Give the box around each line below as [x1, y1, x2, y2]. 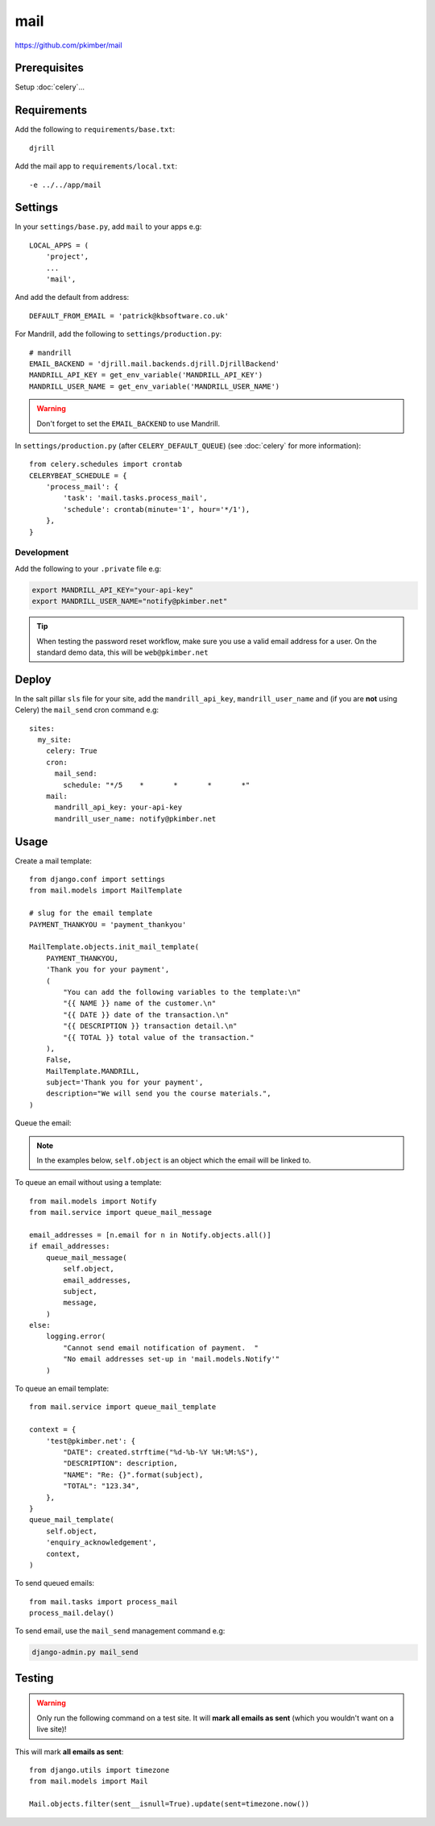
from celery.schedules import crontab [29, 460, 183, 469]
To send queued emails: [14, 1579, 95, 1588]
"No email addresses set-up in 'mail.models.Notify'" [63, 1354, 280, 1364]
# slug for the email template [29, 909, 153, 918]
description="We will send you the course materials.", [45, 1089, 271, 1098]
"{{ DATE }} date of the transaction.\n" [63, 1010, 230, 1019]
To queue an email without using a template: [14, 1178, 162, 1188]
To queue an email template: [14, 1383, 110, 1394]
